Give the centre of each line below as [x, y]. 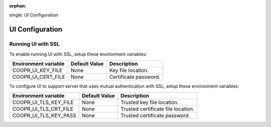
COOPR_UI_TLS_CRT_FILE [43, 109]
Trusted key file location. [150, 102]
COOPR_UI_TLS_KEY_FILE [43, 102]
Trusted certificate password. [155, 115]
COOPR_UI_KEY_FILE [37, 70]
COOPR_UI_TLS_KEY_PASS [44, 115]
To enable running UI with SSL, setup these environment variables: [78, 54]
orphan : [18, 6]
